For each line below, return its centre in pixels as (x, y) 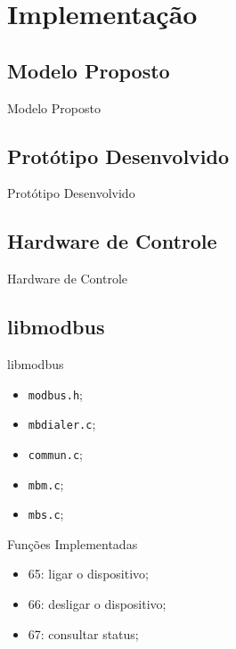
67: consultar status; (83, 633)
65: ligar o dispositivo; (88, 574)
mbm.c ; (46, 484)
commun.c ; (55, 453)
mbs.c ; (46, 514)
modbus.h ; (55, 394)
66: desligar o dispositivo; (97, 604)
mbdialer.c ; (62, 424)
